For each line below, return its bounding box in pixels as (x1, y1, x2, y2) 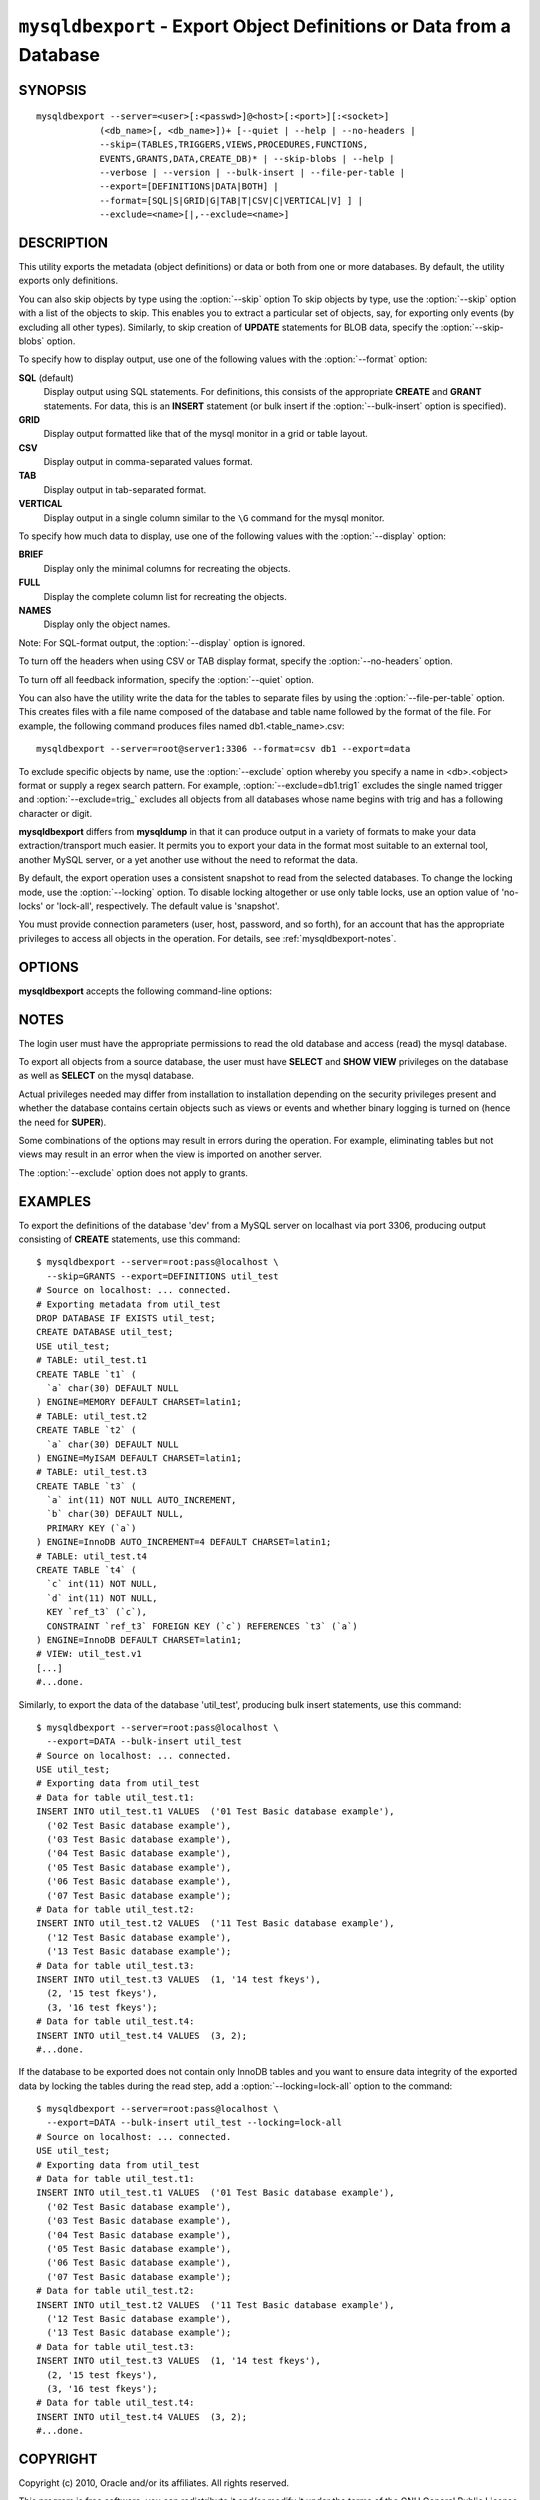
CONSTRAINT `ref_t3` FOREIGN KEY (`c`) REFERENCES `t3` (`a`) (46, 1620, 359, 1632)
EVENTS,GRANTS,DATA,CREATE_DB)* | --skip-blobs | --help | (99, 153, 395, 164)
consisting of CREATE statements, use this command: (18, 1233, 241, 1245)
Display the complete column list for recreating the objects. (43, 590, 287, 602)
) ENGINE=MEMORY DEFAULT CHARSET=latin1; (36, 1396, 242, 1408)
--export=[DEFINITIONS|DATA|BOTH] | (99, 181, 279, 192)
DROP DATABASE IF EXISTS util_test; (36, 1312, 216, 1324)
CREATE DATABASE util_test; (36, 1326, 174, 1338)
